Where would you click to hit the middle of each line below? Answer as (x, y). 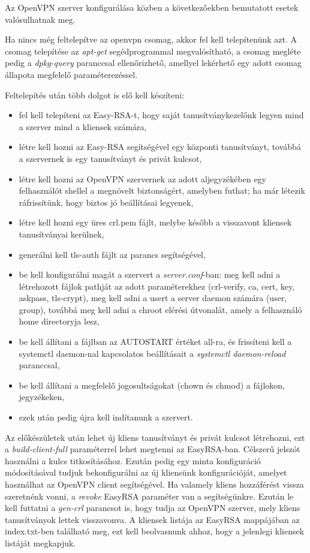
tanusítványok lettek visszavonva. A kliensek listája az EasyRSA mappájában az (152, 519)
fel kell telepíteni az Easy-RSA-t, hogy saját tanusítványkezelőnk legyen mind (161, 115)
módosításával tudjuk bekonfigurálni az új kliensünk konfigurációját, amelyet (146, 472)
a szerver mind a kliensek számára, (83, 126)
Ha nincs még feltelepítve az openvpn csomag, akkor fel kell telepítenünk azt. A (151, 39)
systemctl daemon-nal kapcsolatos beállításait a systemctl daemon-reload (152, 353)
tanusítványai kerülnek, (61, 234)
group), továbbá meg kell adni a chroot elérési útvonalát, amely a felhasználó (160, 309)
